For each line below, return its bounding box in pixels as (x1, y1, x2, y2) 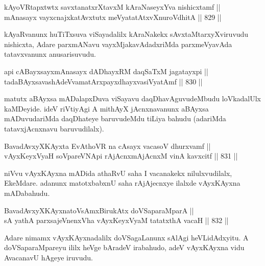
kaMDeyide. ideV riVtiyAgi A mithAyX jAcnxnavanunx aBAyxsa (4, 103, 209, 114)
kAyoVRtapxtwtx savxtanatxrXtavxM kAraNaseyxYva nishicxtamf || (4, 2, 221, 12)
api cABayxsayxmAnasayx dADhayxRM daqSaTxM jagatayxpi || (4, 65, 208, 76)
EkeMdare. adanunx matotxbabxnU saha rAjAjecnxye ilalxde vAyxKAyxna (4, 178, 240, 188)
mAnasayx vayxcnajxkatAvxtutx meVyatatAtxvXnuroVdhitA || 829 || (4, 11, 222, 22)
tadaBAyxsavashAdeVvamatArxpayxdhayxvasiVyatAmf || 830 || (4, 76, 203, 86)
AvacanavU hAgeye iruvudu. (4, 252, 93, 262)
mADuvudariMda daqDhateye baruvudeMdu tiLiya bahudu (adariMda (4, 113, 226, 124)
